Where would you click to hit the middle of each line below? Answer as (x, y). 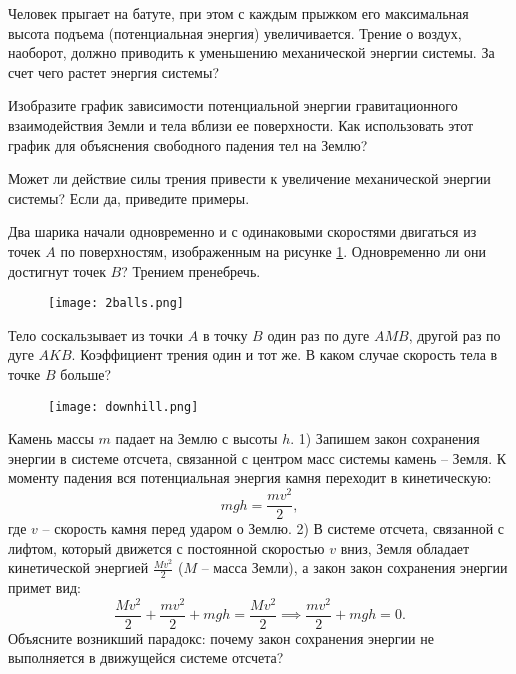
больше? (86, 373)
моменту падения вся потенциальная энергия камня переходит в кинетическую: (250, 477)
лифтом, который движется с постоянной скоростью (166, 547)
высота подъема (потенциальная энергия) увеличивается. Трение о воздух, (235, 32)
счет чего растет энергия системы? (113, 71)
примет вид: (44, 587)
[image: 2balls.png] (116, 303)
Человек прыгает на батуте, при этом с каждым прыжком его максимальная (238, 13)
